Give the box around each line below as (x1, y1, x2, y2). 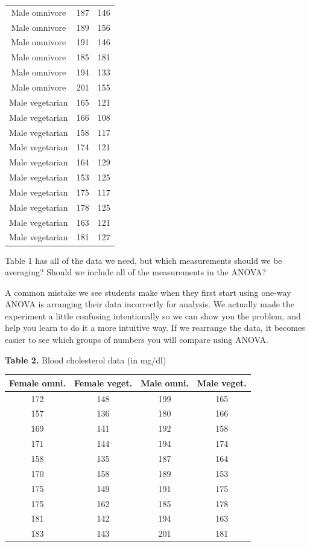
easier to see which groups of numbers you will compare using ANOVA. (5, 333, 268, 346)
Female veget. (74, 376, 133, 389)
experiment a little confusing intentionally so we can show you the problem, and (5, 309, 301, 322)
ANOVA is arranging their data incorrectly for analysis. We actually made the (5, 298, 294, 310)
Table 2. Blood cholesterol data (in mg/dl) (5, 353, 166, 366)
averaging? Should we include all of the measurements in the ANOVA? (5, 266, 267, 278)
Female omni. (9, 376, 66, 389)
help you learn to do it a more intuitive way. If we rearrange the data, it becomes (5, 321, 305, 334)
